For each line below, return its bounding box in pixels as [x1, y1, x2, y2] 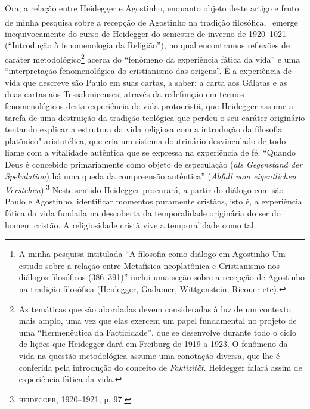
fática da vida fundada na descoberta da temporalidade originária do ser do [5, 207, 281, 219]
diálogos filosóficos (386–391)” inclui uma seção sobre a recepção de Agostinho [18, 271, 305, 283]
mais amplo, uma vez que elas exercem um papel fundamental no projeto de [18, 314, 297, 327]
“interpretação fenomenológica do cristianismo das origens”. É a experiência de [5, 64, 292, 77]
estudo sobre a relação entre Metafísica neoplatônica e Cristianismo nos [18, 259, 280, 271]
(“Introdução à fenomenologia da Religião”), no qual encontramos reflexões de [5, 39, 290, 51]
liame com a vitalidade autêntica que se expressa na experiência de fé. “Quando [5, 146, 296, 159]
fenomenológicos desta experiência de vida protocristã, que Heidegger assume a [5, 100, 293, 112]
